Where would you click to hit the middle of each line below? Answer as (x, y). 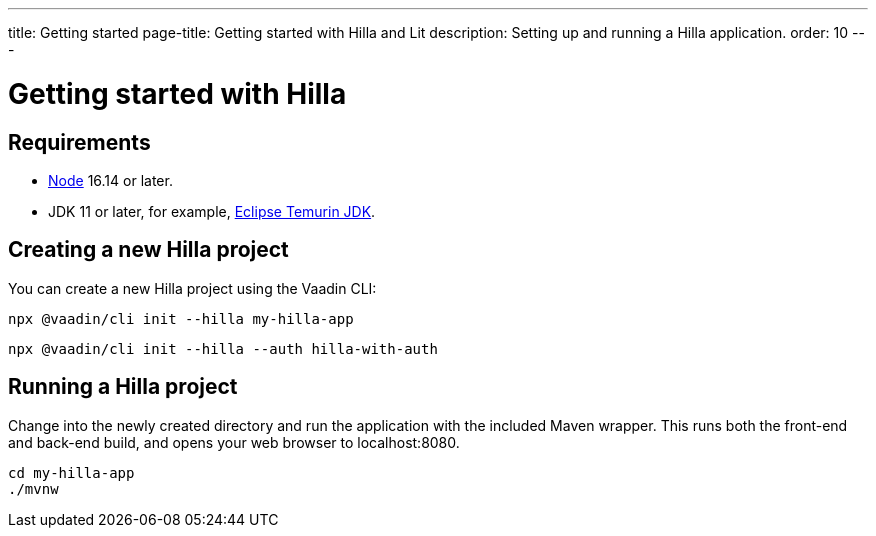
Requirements (79, 142)
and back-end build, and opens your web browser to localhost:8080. (234, 442)
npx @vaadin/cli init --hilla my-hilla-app (181, 318)
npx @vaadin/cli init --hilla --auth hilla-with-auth (223, 348)
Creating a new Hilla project (148, 250)
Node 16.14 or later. (110, 180)
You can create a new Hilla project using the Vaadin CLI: (192, 288)
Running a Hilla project (123, 387)
